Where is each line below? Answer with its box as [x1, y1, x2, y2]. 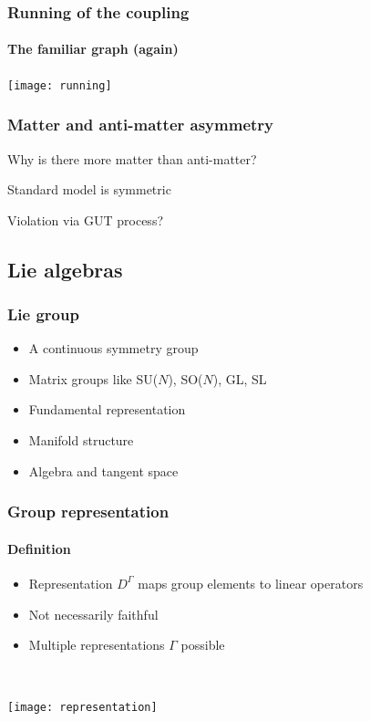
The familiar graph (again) [7, 39, 179, 58]
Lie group [7, 303, 79, 325]
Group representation [7, 500, 170, 523]
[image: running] [7, 78, 112, 92]
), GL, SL [212, 369, 267, 388]
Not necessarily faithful [28, 604, 159, 623]
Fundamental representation [28, 400, 186, 419]
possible [180, 635, 225, 654]
